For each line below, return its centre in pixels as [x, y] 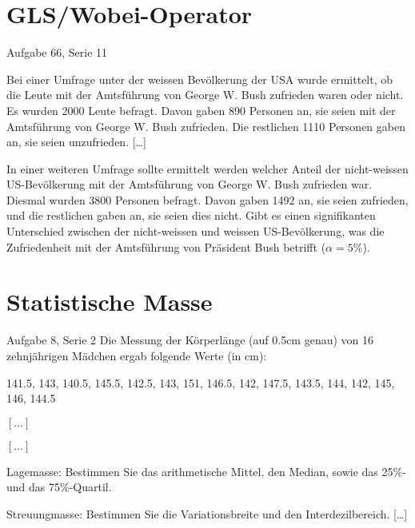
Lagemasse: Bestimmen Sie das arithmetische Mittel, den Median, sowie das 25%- [206, 471]
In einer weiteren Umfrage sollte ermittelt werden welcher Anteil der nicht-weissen [207, 168]
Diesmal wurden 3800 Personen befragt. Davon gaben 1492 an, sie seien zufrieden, [207, 199]
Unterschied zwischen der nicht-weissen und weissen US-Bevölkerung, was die [196, 231]
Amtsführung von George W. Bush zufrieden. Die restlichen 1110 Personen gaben [206, 126]
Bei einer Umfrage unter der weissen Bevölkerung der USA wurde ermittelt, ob [200, 79]
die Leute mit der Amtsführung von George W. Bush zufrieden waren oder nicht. [205, 95]
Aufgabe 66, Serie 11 [57, 52]
